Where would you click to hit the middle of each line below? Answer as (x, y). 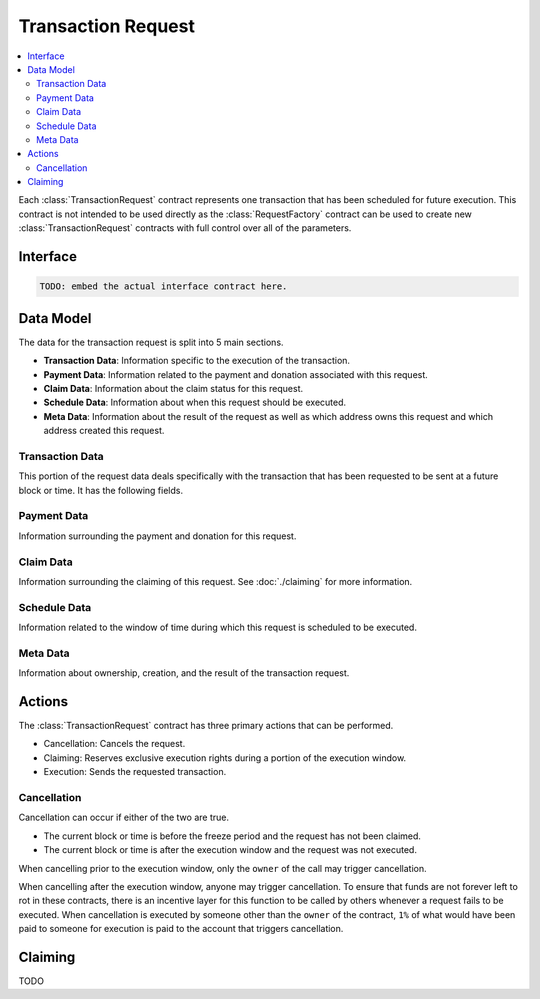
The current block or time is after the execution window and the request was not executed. (230, 850)
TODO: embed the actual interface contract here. (163, 286)
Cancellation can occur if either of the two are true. (124, 817)
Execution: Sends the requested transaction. (135, 772)
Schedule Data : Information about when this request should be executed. (195, 402)
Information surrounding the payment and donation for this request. (157, 536)
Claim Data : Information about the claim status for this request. (173, 388)
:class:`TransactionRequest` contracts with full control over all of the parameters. (185, 228)
